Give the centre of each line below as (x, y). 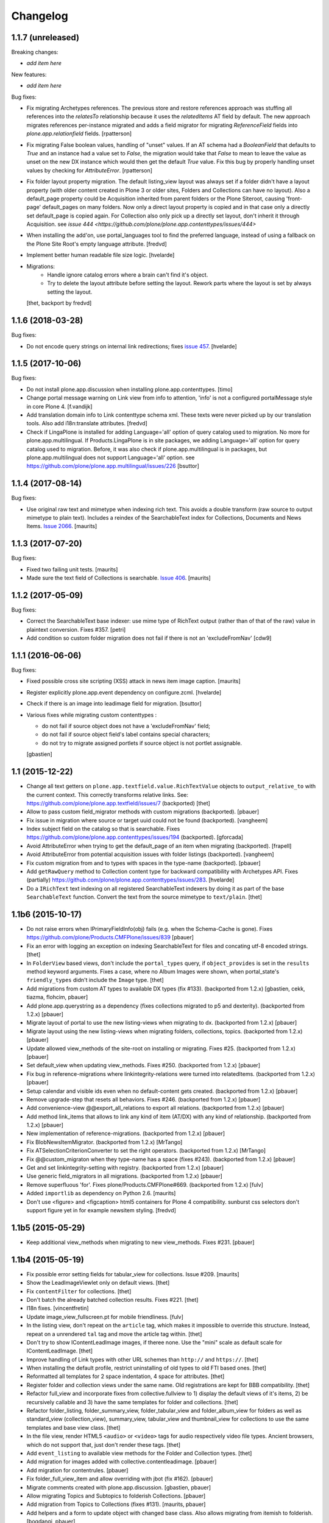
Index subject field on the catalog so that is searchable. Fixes (103, 829)
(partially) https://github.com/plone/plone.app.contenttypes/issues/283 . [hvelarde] (130, 880)
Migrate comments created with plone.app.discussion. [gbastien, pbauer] (119, 1487)
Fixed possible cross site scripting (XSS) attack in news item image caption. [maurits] (133, 681)
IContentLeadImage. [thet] (60, 1351)
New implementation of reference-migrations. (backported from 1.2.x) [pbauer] (126, 1134)
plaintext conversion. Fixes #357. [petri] (76, 629)
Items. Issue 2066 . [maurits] (62, 526)
